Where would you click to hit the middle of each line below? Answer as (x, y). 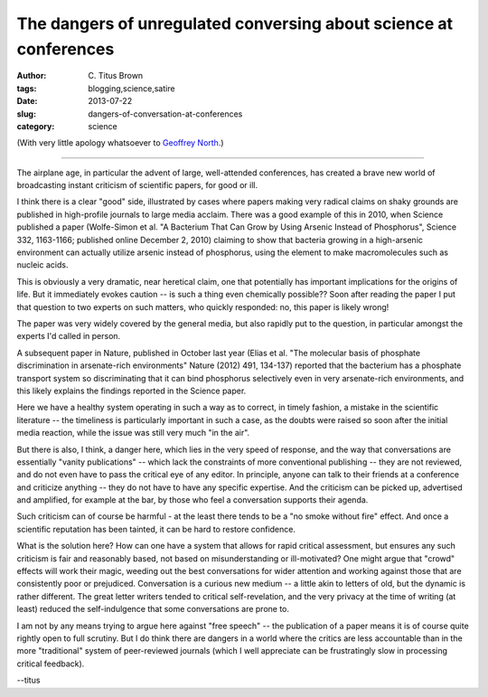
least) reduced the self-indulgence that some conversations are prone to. (153, 609)
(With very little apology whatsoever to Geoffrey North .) (121, 143)
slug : (26, 114)
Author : (32, 76)
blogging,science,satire (131, 88)
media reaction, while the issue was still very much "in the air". (133, 433)
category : (36, 126)
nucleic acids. (42, 265)
